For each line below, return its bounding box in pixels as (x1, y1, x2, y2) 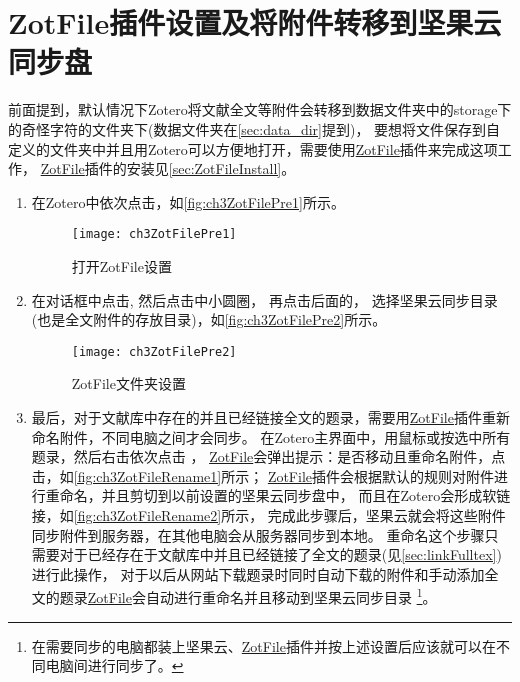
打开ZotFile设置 (71, 255, 172, 276)
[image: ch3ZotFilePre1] (71, 227, 237, 242)
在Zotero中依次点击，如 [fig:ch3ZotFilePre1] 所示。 (31, 191, 345, 212)
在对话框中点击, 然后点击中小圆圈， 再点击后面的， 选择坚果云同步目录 (31, 289, 498, 310)
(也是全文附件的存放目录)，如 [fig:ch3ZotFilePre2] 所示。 (31, 309, 387, 330)
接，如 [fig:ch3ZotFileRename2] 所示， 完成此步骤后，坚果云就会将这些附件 (31, 504, 506, 525)
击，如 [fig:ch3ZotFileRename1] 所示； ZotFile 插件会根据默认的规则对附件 (31, 465, 495, 486)
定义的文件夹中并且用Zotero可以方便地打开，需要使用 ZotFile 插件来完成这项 (8, 138, 498, 159)
